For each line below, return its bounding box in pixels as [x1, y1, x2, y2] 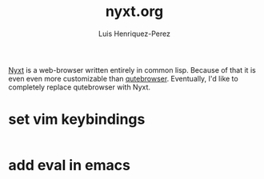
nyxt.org [105, 2, 164, 21]
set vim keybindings [8, 110, 146, 129]
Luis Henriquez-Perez [98, 29, 170, 38]
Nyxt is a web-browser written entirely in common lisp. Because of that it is [8, 65, 256, 74]
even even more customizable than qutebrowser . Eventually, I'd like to [8, 74, 238, 83]
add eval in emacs [8, 157, 130, 174]
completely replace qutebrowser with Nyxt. [8, 82, 150, 92]
